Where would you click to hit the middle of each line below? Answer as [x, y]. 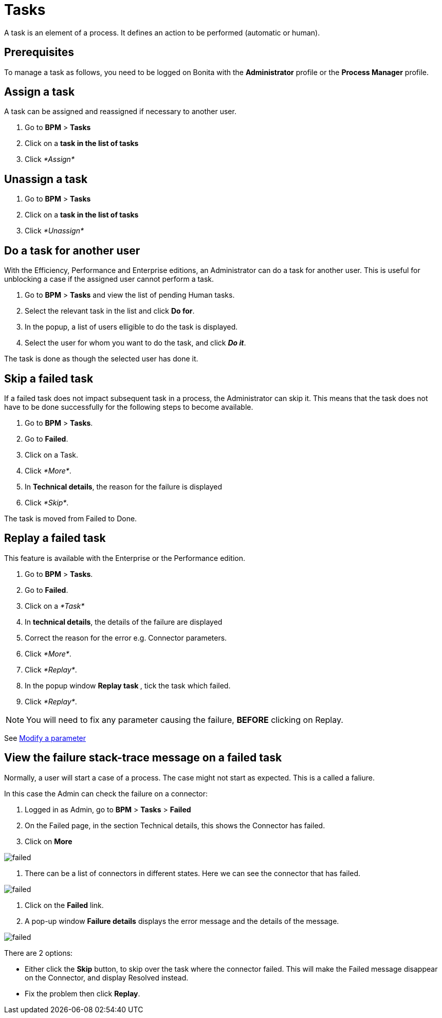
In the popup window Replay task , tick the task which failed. [128, 685]
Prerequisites [39, 52]
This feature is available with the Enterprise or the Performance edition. [125, 558]
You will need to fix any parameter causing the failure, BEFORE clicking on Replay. [185, 720]
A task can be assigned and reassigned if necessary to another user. [120, 112]
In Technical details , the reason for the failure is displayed [124, 486]
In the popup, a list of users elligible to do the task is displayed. [131, 327]
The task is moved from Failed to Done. [71, 518]
